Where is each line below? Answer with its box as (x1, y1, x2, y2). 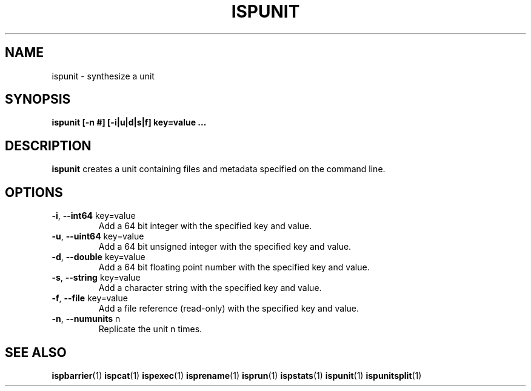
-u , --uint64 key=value (52, 231, 144, 242)
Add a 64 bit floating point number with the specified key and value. (98, 262, 370, 273)
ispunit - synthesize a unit (52, 70, 155, 81)
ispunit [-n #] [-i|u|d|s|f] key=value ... (52, 117, 207, 128)
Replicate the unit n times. (98, 324, 202, 335)
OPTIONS (5, 184, 63, 200)
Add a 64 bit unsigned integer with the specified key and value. (98, 241, 352, 252)
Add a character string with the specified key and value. (98, 282, 322, 293)
